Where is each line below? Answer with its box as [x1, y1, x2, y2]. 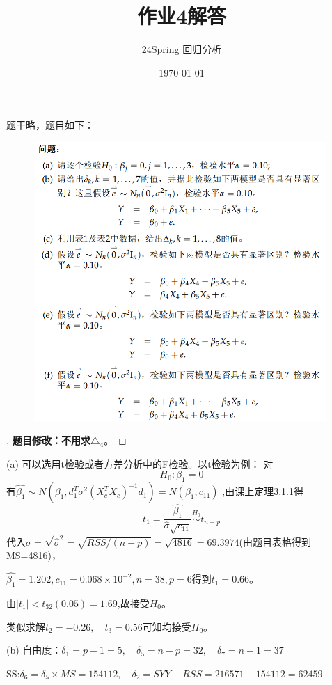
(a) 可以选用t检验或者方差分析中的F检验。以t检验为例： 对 [6, 456, 274, 471]
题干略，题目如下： [6, 118, 94, 132]
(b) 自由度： [6, 643, 62, 657]
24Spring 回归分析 [141, 42, 222, 56]
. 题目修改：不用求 [6, 433, 90, 448]
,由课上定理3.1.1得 [222, 484, 303, 498]
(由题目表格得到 [239, 534, 311, 549]
